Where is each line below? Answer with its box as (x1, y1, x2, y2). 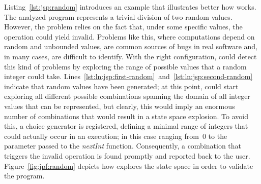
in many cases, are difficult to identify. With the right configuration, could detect (4, 51, 257, 61)
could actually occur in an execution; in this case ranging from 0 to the (4, 130, 227, 141)
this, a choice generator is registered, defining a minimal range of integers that (4, 121, 248, 131)
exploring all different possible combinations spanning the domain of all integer (4, 91, 250, 101)
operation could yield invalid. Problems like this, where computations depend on (4, 31, 255, 42)
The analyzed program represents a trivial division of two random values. (4, 11, 233, 22)
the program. (4, 170, 45, 181)
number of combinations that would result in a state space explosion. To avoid (4, 111, 248, 121)
